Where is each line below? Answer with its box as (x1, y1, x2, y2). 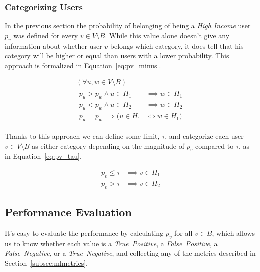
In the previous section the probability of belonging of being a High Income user (5, 20, 251, 31)
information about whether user (5, 40, 102, 51)
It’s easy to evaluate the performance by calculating (5, 227, 164, 238)
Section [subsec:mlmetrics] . (5, 257, 88, 268)
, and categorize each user (165, 130, 244, 141)
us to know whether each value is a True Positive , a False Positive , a (5, 238, 218, 248)
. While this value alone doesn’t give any (105, 30, 230, 40)
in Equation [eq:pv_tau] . (5, 151, 82, 161)
